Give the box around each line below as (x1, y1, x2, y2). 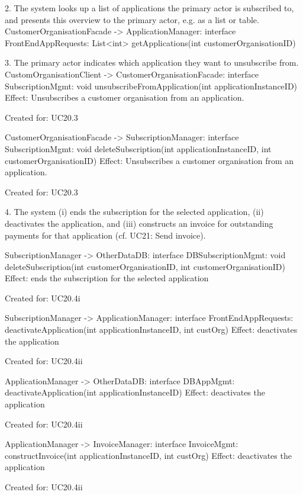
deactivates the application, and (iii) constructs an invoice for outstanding (5, 217, 273, 229)
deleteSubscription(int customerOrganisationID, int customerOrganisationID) (5, 260, 285, 272)
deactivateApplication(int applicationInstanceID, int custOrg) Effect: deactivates (5, 323, 298, 336)
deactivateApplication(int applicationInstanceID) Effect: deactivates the (5, 386, 265, 398)
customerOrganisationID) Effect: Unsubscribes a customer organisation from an (5, 154, 294, 166)
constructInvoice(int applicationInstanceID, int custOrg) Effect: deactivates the (5, 449, 292, 461)
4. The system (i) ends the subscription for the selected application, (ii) (5, 205, 264, 218)
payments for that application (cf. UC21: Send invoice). (5, 229, 206, 241)
